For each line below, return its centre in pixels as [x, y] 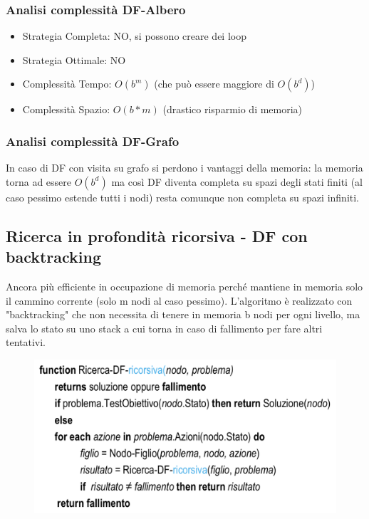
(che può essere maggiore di [214, 84]
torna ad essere [38, 181]
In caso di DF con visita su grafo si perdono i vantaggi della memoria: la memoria [184, 168]
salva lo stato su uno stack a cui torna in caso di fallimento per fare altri [164, 328]
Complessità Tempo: [67, 84]
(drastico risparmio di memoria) [233, 109]
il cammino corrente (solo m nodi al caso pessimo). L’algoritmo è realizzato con [179, 300]
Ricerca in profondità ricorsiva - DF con [157, 235]
